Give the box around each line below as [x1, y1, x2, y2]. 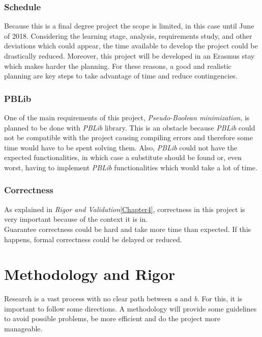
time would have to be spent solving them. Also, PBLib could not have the [4, 142, 238, 152]
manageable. [4, 323, 43, 334]
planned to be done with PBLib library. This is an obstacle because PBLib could [4, 122, 255, 133]
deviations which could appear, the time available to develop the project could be [4, 40, 258, 51]
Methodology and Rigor [4, 264, 176, 284]
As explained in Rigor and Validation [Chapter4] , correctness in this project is [4, 203, 245, 214]
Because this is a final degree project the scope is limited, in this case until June [4, 20, 254, 31]
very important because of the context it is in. [4, 214, 148, 224]
